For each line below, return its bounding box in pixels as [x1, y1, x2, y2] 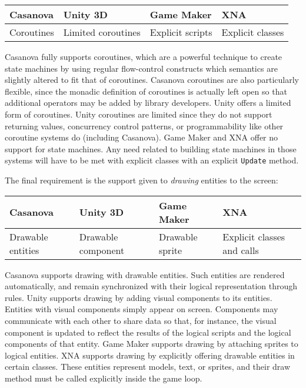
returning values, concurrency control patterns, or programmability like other [5, 119, 284, 132]
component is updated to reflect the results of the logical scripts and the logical [5, 326, 291, 338]
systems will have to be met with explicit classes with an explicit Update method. [5, 154, 299, 166]
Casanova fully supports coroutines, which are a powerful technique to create [5, 51, 282, 62]
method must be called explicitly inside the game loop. [5, 372, 202, 384]
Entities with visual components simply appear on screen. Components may [5, 303, 278, 315]
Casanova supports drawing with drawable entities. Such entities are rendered [5, 268, 285, 280]
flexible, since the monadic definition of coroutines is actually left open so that [5, 85, 287, 97]
